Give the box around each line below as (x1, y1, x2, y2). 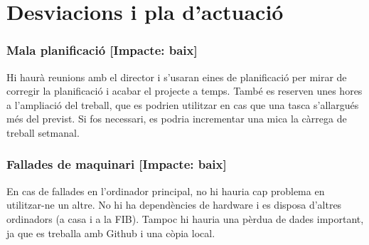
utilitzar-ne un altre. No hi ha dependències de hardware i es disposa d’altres (6, 197, 342, 212)
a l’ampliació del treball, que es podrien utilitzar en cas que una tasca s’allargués (6, 97, 359, 112)
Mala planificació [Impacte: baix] (6, 41, 198, 59)
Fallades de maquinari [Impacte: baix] (6, 155, 227, 173)
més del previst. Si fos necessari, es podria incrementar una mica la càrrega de (6, 111, 347, 126)
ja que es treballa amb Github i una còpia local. (6, 225, 215, 240)
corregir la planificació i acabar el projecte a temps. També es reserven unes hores (6, 83, 363, 98)
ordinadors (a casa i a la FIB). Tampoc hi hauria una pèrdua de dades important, (6, 211, 364, 226)
